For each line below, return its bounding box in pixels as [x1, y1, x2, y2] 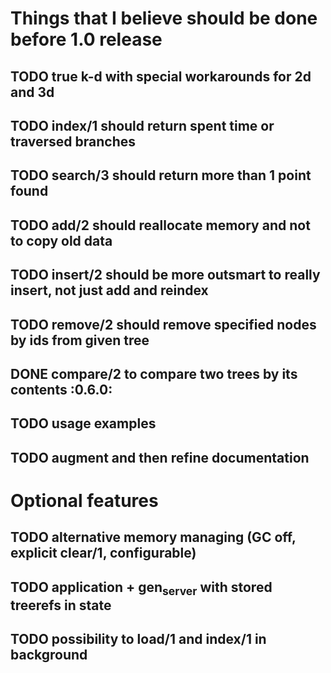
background [10, 647, 88, 664]
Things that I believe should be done [10, 7, 318, 30]
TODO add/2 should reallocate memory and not [10, 217, 311, 234]
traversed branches [10, 133, 137, 150]
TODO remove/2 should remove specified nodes [10, 316, 317, 333]
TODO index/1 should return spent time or [10, 117, 275, 134]
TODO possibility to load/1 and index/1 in [10, 631, 267, 648]
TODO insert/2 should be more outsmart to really [10, 267, 321, 284]
